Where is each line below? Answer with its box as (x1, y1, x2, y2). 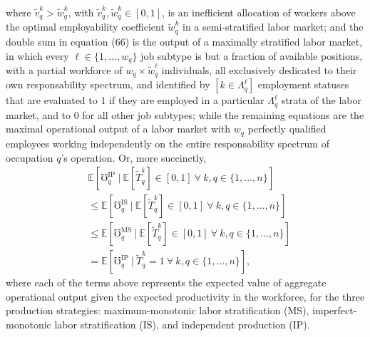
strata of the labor (281, 93, 361, 108)
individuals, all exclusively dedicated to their (161, 62, 357, 77)
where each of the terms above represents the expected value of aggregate (6, 275, 327, 290)
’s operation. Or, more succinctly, (61, 150, 207, 165)
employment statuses (257, 77, 349, 92)
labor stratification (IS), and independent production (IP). (54, 317, 310, 331)
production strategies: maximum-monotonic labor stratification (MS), (6, 303, 309, 318)
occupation (6, 150, 53, 165)
